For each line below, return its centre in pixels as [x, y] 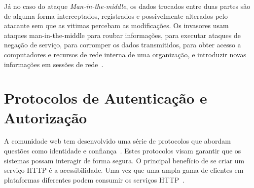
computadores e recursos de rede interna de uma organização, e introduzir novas [125, 54]
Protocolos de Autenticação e [106, 98]
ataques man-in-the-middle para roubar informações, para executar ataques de [122, 35]
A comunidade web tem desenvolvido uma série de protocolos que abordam [117, 141]
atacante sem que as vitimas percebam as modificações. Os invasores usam [116, 25]
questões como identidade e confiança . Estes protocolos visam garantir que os [123, 151]
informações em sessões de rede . [54, 64]
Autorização [46, 117]
